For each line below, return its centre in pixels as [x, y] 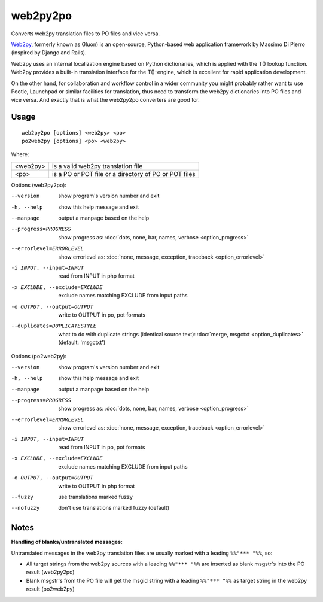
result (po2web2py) [50, 589]
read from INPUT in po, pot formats [102, 447]
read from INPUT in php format [96, 276]
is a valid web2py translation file [97, 166]
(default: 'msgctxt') [82, 343]
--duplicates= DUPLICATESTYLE [54, 326]
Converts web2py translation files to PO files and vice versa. [86, 34]
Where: [20, 154]
